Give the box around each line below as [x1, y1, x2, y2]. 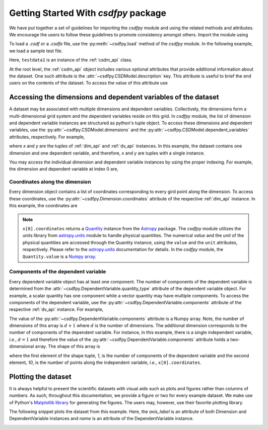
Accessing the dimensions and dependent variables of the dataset [9, 93, 219, 101]
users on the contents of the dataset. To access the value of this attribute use [9, 80, 168, 86]
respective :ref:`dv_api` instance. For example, [9, 306, 104, 313]
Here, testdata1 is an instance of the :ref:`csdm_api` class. [9, 57, 133, 63]
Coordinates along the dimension [9, 178, 91, 185]
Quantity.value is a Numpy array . [22, 254, 97, 259]
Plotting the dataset [9, 372, 72, 381]
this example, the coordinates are [9, 203, 78, 209]
